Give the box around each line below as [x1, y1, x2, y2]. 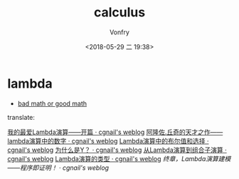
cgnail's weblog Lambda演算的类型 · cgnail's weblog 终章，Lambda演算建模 [7, 154, 231, 163]
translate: [7, 113, 36, 121]
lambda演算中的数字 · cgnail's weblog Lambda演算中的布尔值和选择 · [7, 136, 209, 145]
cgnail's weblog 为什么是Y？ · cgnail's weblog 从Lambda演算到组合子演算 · [7, 145, 227, 154]
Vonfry [109, 28, 130, 36]
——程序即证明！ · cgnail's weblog [7, 163, 109, 172]
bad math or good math [17, 99, 87, 108]
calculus [93, 4, 146, 21]
